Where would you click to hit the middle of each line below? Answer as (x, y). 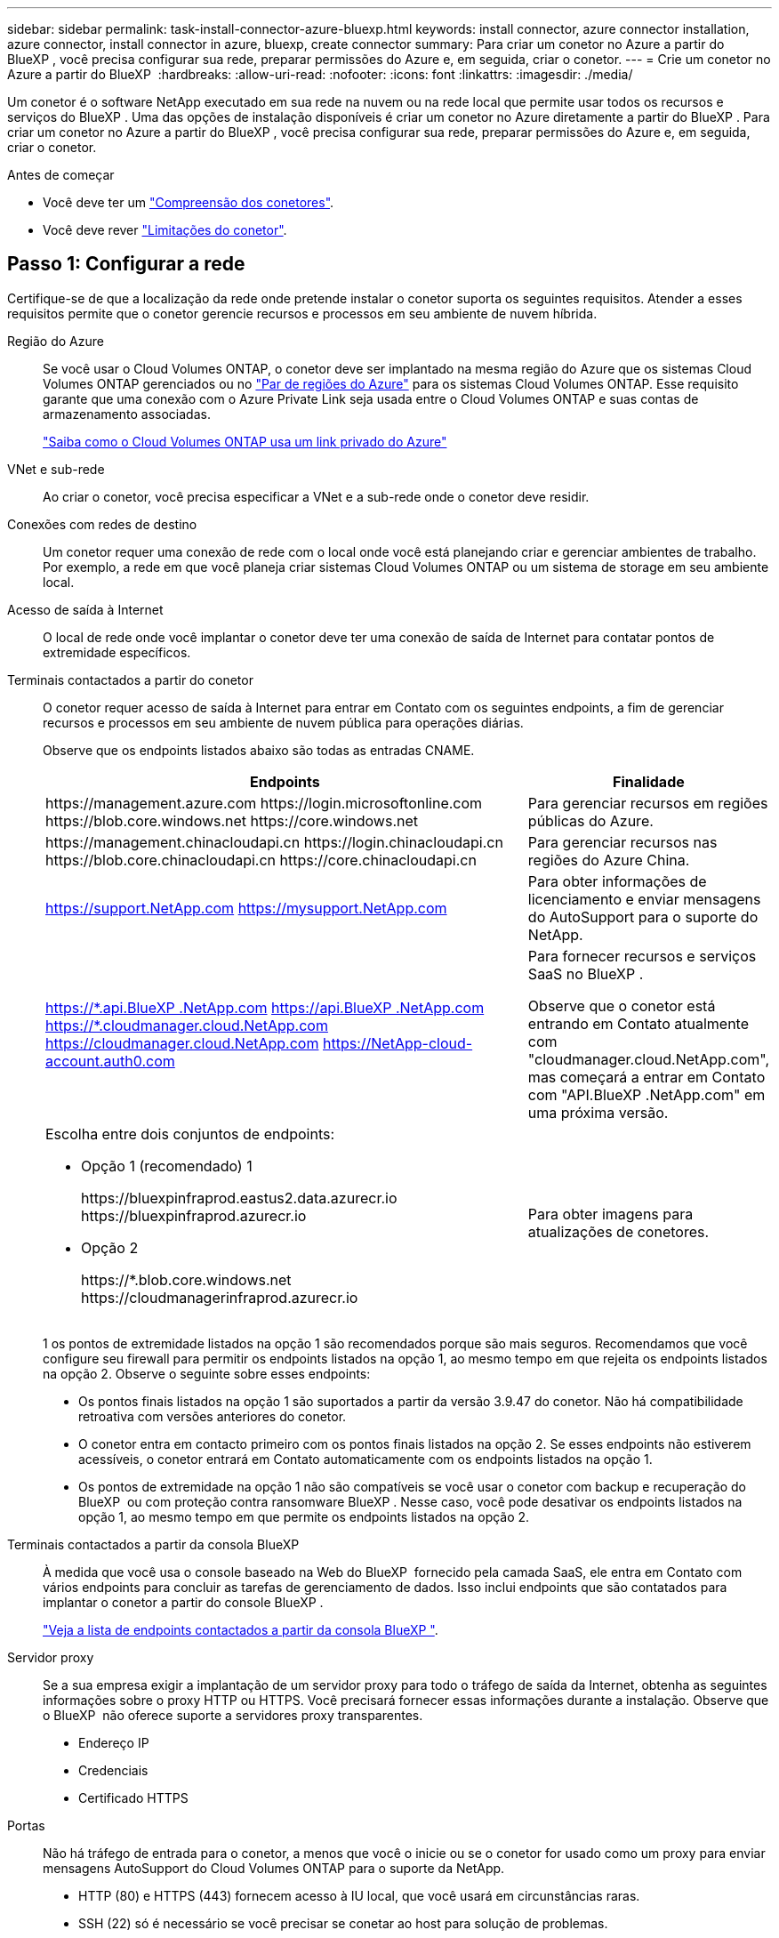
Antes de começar (61, 175)
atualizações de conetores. (618, 1231)
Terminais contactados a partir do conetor (130, 680)
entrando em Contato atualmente (638, 1023)
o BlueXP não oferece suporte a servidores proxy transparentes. (233, 1715)
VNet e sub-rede (56, 469)
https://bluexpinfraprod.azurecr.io (194, 1215)
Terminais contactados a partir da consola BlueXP (153, 1544)
